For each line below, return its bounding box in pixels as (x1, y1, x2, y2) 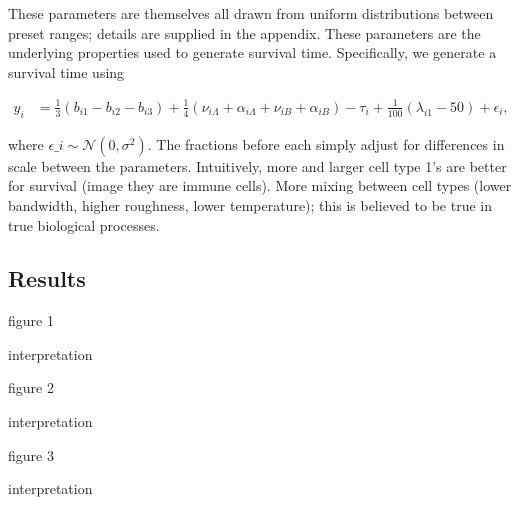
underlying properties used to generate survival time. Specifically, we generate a (8, 42, 497, 63)
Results (8, 263, 86, 294)
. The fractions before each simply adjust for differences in (147, 133, 505, 154)
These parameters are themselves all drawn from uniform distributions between (8, 3, 494, 23)
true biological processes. (8, 214, 160, 235)
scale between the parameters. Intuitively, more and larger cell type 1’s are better (8, 155, 507, 176)
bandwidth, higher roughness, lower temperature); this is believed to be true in (8, 194, 492, 215)
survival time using (8, 61, 125, 82)
